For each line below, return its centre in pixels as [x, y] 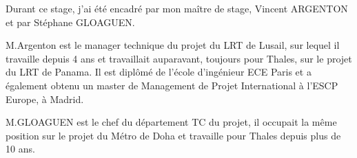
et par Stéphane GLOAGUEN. [70, 22]
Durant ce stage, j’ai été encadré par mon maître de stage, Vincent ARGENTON [177, 8]
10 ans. [20, 149]
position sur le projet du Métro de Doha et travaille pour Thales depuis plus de [173, 135]
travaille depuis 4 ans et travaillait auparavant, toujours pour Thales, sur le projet [179, 58]
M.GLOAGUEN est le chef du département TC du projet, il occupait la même [171, 122]
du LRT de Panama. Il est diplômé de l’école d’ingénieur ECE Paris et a [159, 72]
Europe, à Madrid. [45, 99]
